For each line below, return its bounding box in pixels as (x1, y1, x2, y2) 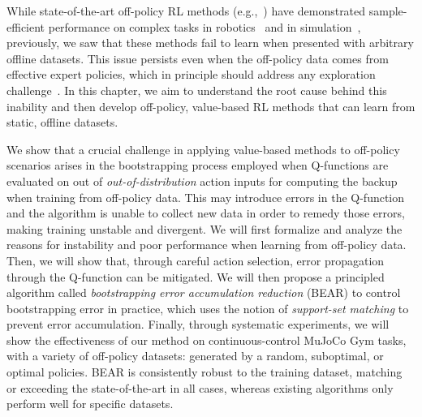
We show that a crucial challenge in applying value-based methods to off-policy (6, 140, 400, 157)
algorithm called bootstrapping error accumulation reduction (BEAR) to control (6, 284, 401, 301)
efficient (6, 18, 45, 35)
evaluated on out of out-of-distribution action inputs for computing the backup (6, 172, 398, 189)
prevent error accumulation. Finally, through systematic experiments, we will (6, 316, 390, 333)
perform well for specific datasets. (6, 395, 174, 412)
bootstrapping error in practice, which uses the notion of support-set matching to (6, 299, 409, 316)
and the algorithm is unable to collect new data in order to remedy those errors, (6, 204, 405, 221)
